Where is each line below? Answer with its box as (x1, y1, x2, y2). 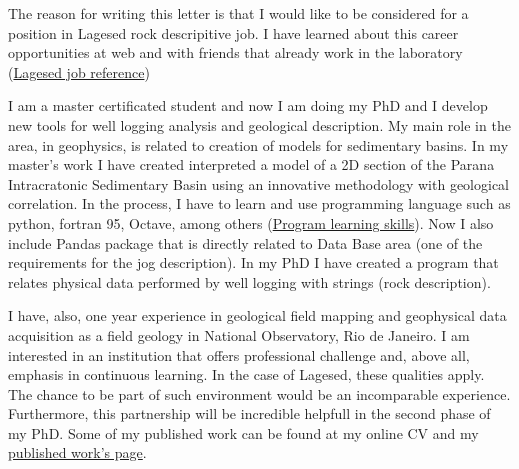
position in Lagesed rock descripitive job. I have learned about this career (8, 22, 459, 43)
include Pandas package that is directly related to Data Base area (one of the (8, 232, 483, 253)
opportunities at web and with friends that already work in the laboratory (8, 42, 463, 63)
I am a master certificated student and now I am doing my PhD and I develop (8, 95, 488, 116)
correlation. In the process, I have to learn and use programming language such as (8, 193, 511, 214)
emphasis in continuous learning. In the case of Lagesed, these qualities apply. (8, 364, 485, 385)
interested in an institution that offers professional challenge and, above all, (8, 344, 470, 365)
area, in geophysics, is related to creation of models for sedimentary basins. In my (8, 134, 509, 155)
